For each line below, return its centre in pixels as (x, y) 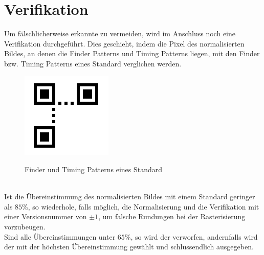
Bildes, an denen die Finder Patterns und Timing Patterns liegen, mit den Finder (132, 53)
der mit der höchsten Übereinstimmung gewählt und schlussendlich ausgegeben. (129, 247)
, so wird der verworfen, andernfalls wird (194, 236)
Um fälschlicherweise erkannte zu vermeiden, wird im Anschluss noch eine (120, 33)
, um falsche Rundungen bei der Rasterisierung (172, 216)
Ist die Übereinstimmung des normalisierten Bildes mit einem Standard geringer (130, 196)
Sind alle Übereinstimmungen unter (60, 236)
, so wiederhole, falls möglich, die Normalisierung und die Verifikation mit (144, 206)
